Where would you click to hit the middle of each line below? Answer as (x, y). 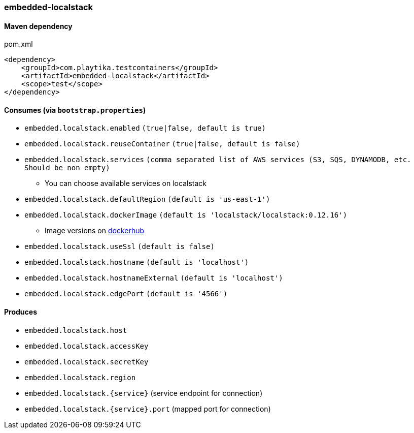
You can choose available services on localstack (126, 183)
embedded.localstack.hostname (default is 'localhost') (137, 262)
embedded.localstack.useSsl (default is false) (119, 247)
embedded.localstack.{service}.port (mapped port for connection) (148, 409)
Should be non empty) (67, 168)
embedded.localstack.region (80, 377)
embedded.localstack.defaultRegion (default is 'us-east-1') (147, 199)
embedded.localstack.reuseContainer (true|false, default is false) (162, 144)
